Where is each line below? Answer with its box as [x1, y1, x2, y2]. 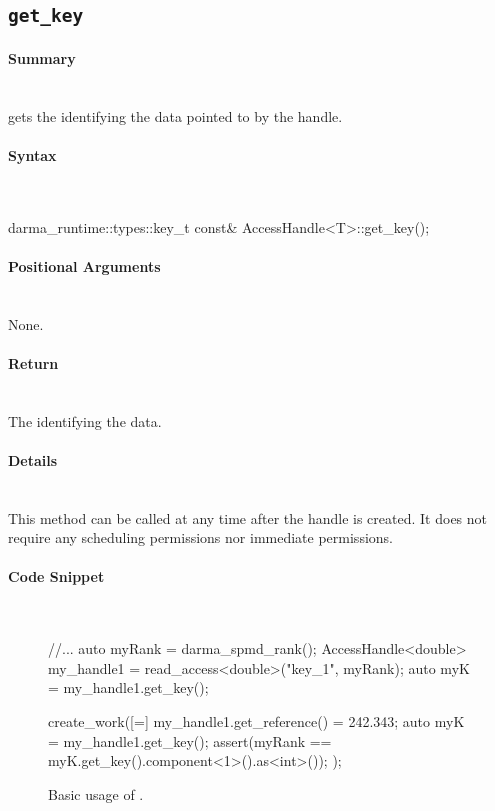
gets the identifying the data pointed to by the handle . [8, 105, 343, 126]
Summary [8, 47, 76, 68]
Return [8, 352, 59, 373]
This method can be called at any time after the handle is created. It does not [8, 507, 488, 528]
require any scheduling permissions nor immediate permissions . [8, 527, 393, 548]
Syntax [8, 144, 57, 165]
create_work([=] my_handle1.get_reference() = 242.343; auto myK [48, 711, 465, 732]
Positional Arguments [8, 255, 161, 276]
